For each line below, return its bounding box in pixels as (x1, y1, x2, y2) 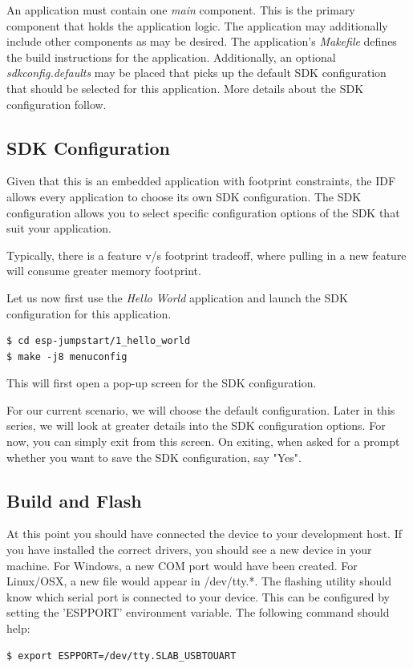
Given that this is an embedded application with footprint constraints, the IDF (6, 172, 396, 189)
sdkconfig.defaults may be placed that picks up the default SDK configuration (6, 64, 387, 81)
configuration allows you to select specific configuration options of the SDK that (6, 204, 400, 221)
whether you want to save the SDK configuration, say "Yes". (6, 448, 302, 465)
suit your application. (6, 220, 111, 237)
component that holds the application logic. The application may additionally (6, 17, 388, 34)
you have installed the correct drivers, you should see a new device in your (6, 541, 372, 558)
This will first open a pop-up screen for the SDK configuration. (6, 374, 317, 391)
